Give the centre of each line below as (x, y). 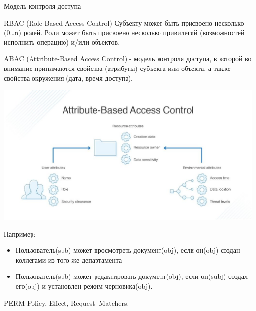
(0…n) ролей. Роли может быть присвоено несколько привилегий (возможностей (124, 32)
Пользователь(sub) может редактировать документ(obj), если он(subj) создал (131, 276)
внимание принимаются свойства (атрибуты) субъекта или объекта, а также (117, 68)
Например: (20, 233)
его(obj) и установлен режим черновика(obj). (84, 286)
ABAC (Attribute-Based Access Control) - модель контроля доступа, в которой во (128, 58)
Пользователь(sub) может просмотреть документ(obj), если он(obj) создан (128, 250)
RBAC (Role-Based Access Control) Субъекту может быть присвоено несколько (124, 22)
